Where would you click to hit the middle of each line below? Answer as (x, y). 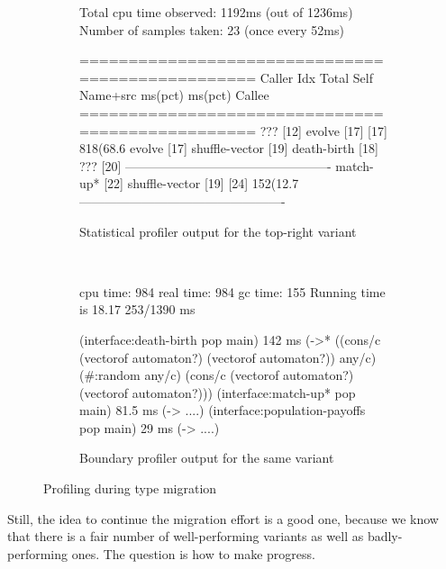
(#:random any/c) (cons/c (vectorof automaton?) (217, 375)
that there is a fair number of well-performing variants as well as (186, 536)
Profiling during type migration (130, 488)
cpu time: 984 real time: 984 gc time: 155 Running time (232, 291)
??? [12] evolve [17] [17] (323, 130)
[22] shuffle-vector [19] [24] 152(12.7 (201, 183)
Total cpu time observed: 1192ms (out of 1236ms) (216, 12)
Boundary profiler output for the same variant (207, 458)
